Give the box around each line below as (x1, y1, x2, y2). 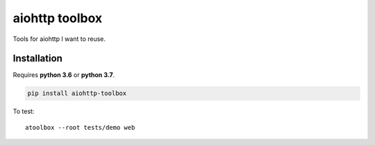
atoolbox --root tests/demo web (25, 123, 135, 131)
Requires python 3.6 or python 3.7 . (12, 71, 115, 79)
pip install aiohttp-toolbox (27, 89, 127, 97)
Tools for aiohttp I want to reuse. (12, 35, 106, 43)
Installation (12, 53, 62, 65)
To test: (12, 108, 35, 116)
